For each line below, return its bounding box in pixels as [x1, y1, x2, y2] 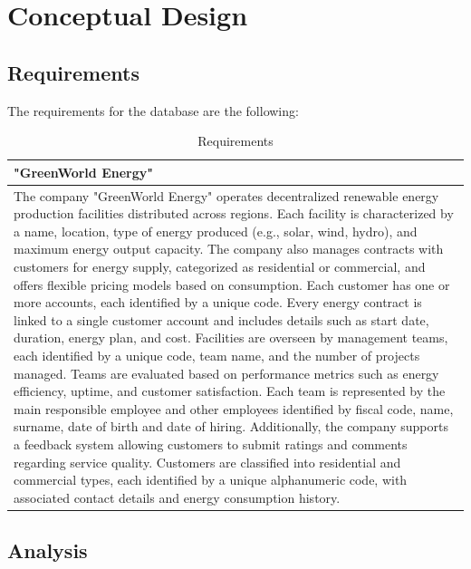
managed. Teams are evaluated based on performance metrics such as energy [14, 363, 439, 382]
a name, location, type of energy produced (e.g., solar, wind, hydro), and [14, 221, 418, 240]
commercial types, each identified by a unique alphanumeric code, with [14, 470, 408, 489]
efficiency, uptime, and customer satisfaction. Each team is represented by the [14, 381, 446, 400]
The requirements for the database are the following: [7, 101, 299, 120]
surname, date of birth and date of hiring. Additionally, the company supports [14, 417, 448, 436]
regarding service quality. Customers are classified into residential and [14, 452, 401, 471]
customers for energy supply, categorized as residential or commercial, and [14, 256, 426, 275]
